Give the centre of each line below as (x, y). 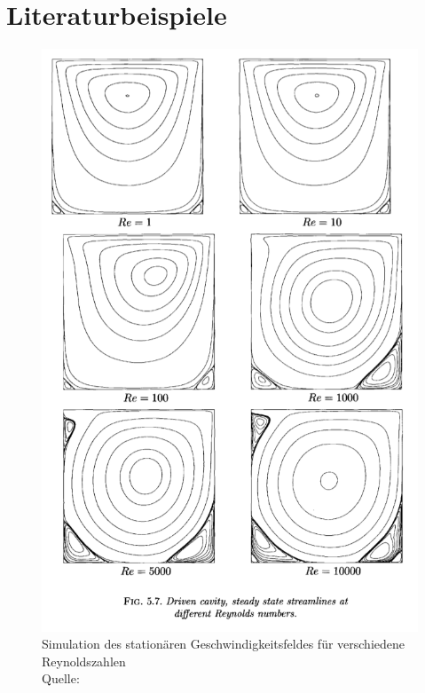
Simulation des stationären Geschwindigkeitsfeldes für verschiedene (224, 644)
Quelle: (61, 678)
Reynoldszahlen (84, 661)
